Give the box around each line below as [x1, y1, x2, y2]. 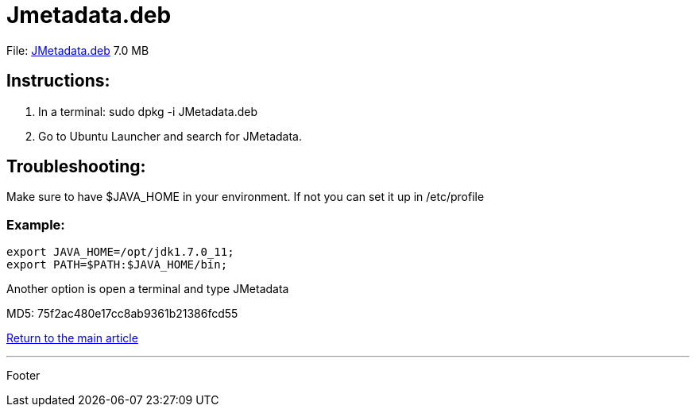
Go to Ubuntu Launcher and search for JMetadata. [38, 129, 302, 143]
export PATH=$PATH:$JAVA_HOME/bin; [6, 258, 228, 272]
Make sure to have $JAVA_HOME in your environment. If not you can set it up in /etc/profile [6, 190, 485, 204]
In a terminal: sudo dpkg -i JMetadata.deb [38, 104, 257, 118]
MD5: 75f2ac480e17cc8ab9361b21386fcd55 [6, 307, 238, 321]
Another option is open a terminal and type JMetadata [6, 282, 289, 296]
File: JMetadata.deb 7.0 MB [6, 43, 149, 57]
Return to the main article [6, 331, 138, 345]
